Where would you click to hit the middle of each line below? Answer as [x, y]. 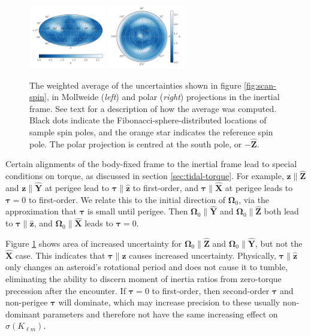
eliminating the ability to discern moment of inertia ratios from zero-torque [144, 279]
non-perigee [27, 302]
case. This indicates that [60, 255]
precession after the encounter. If [66, 290]
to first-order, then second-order [211, 290]
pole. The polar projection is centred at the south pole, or [136, 143]
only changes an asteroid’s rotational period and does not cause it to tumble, [147, 267]
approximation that [41, 211]
